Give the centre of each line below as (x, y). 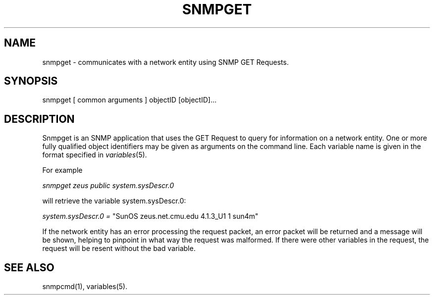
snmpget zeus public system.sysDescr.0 (108, 186)
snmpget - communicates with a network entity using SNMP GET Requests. (165, 62)
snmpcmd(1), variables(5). (85, 287)
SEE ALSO (29, 267)
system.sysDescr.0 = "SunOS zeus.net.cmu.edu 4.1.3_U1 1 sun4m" (150, 216)
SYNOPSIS (31, 81)
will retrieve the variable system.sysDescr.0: (114, 201)
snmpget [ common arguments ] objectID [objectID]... (130, 100)
